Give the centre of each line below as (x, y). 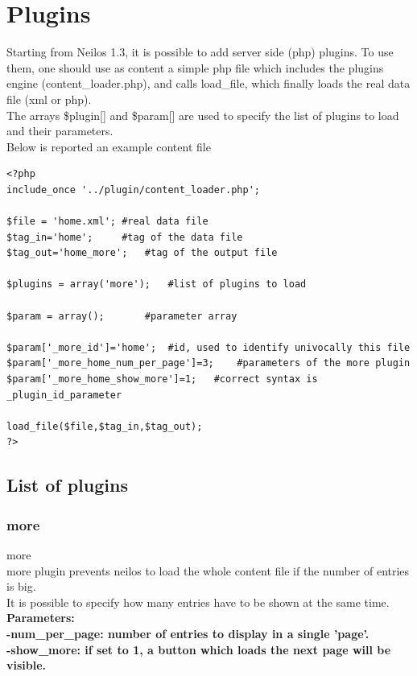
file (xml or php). (49, 99)
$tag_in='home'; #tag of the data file (125, 237)
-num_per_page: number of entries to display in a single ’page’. (188, 633)
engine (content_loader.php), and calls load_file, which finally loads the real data (208, 83)
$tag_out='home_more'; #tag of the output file (142, 253)
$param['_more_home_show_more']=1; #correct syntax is (162, 379)
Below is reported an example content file (109, 146)
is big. (21, 586)
